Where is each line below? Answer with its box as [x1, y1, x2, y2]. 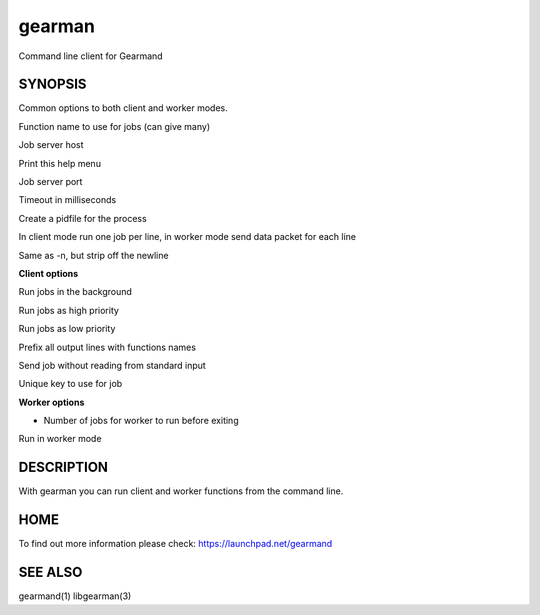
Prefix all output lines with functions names [18, 341, 197, 353]
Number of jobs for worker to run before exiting [43, 415, 239, 427]
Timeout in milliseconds [18, 194, 117, 206]
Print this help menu [18, 157, 102, 169]
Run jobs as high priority [18, 304, 120, 316]
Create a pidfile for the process [18, 212, 147, 224]
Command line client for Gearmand [18, 50, 164, 62]
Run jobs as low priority [18, 323, 116, 335]
